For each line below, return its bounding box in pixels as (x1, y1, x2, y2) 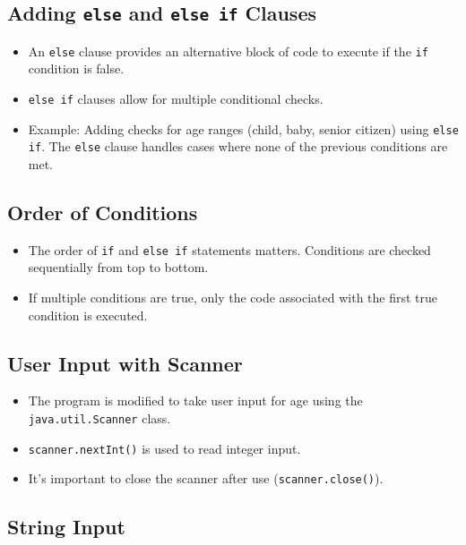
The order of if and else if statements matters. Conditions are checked (28, 240, 431, 259)
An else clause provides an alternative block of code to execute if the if (28, 41, 428, 60)
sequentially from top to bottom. (28, 258, 209, 277)
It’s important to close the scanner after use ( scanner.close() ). (28, 469, 384, 488)
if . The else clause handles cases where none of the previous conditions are (28, 137, 448, 156)
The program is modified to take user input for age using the (28, 391, 363, 410)
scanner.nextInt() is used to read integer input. (28, 439, 301, 457)
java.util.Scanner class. (28, 409, 171, 428)
